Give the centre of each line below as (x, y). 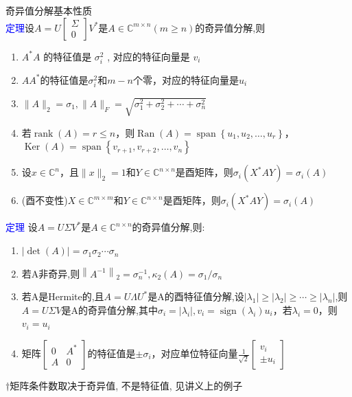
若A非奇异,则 (51, 273)
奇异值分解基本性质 (49, 10)
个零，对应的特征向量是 (186, 79)
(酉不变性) (45, 200)
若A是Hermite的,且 (63, 296)
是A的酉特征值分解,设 (196, 296)
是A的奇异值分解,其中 (110, 309)
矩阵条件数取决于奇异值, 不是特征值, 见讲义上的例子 (126, 386)
